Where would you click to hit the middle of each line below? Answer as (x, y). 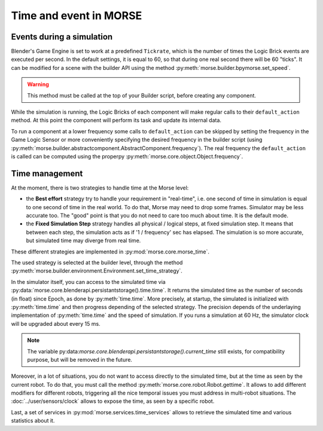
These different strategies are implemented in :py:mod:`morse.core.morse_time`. (110, 252)
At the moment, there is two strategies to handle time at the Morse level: (100, 188)
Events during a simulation (62, 37)
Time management (47, 173)
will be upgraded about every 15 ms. (56, 323)
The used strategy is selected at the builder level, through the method (97, 262)
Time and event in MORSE (77, 16)
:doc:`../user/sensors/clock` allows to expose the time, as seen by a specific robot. (113, 401)
